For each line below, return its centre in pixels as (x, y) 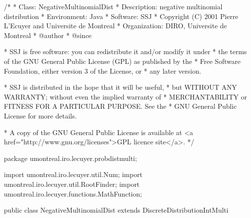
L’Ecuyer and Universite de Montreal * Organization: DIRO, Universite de (116, 26)
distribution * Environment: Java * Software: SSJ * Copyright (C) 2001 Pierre (121, 16)
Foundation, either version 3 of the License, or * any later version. (103, 70)
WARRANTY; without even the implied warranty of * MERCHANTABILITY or (125, 96)
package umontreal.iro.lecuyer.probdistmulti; (70, 158)
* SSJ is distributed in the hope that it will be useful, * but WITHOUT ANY (121, 87)
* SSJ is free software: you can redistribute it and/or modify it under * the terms (125, 51)
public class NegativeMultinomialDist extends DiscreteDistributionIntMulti (116, 210)
